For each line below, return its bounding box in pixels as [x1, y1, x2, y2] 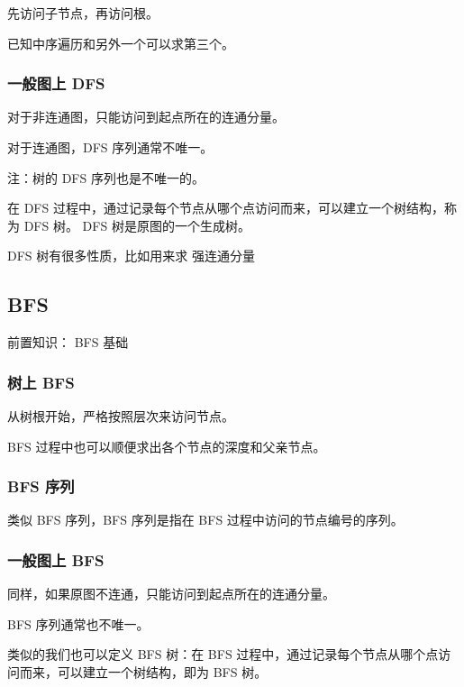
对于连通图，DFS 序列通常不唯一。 [7, 138, 214, 156]
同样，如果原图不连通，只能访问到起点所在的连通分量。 [7, 584, 335, 603]
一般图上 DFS [7, 72, 105, 95]
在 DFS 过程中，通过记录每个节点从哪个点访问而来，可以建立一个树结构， [7, 198, 444, 217]
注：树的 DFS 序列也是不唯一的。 [7, 168, 205, 187]
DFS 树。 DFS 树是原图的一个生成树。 [23, 215, 250, 234]
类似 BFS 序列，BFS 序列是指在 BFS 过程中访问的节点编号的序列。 [7, 510, 404, 529]
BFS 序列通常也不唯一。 [7, 614, 150, 633]
